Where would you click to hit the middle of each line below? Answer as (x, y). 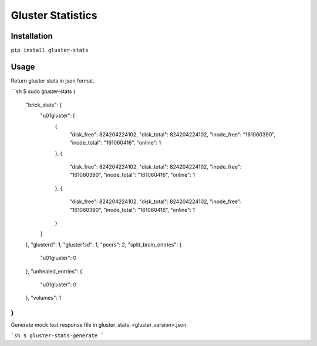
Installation (32, 36)
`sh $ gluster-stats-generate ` (57, 335)
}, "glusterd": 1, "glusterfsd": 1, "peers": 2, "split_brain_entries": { (104, 244)
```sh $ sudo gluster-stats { (43, 91)
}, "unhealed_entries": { (54, 271)
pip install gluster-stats (50, 50)
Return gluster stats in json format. (53, 80)
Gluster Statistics (54, 15)
